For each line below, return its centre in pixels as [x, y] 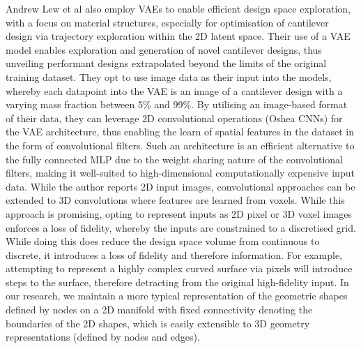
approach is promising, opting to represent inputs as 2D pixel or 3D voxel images [179, 213]
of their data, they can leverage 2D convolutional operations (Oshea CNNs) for [174, 118]
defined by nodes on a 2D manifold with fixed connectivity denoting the [159, 310]
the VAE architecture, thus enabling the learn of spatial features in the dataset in [180, 132]
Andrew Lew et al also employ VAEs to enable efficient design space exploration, [178, 8]
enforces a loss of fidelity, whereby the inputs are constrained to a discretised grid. [181, 227]
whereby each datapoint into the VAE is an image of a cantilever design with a [174, 90]
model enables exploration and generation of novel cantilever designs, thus [164, 49]
